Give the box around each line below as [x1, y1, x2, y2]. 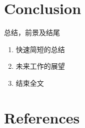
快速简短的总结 [15, 44, 65, 54]
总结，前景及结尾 [4, 27, 60, 38]
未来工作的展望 [15, 61, 65, 71]
